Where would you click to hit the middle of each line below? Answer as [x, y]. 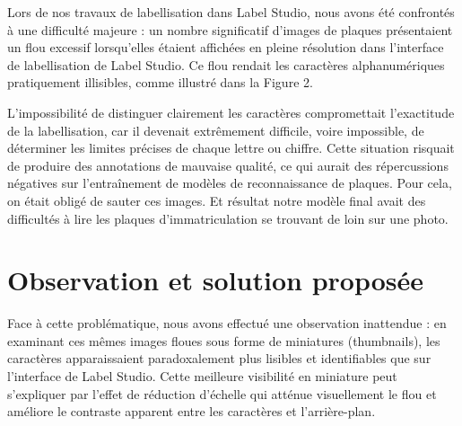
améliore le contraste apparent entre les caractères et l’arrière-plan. [192, 411]
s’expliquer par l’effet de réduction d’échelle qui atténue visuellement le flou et [222, 393]
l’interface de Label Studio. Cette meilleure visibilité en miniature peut [202, 376]
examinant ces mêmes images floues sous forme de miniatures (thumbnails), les [224, 340]
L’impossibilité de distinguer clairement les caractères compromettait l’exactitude [231, 112]
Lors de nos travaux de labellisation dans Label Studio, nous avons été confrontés [231, 12]
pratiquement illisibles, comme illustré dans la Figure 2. [160, 82]
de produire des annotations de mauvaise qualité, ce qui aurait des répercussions [228, 165]
